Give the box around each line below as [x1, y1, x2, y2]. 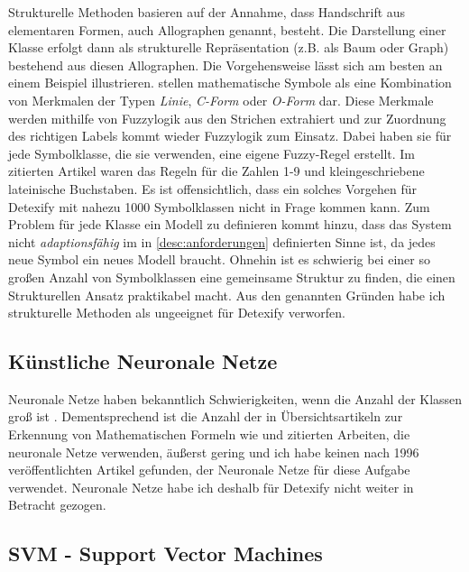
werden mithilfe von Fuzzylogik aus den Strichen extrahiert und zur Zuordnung [8, 108, 446, 127]
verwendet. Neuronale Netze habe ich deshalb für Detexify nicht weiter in [8, 477, 414, 496]
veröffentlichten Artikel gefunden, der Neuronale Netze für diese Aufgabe [8, 460, 410, 479]
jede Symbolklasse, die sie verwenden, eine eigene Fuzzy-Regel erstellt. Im [8, 143, 416, 162]
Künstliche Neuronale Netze [8, 347, 278, 375]
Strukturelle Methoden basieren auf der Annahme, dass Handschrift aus [8, 3, 406, 21]
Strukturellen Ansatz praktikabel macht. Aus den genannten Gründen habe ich [8, 285, 446, 304]
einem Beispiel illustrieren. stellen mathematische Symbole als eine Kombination [8, 73, 452, 92]
